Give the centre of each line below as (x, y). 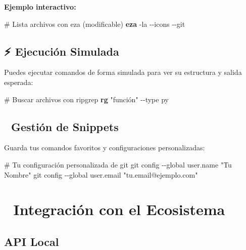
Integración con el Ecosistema (119, 209)
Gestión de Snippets (65, 126)
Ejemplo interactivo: (40, 7)
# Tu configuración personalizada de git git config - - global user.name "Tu (118, 164)
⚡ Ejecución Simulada (62, 51)
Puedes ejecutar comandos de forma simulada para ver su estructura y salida (123, 72)
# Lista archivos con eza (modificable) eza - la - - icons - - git (95, 24)
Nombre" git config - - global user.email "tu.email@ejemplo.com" (101, 174)
